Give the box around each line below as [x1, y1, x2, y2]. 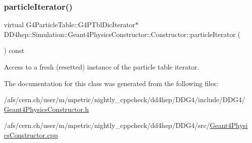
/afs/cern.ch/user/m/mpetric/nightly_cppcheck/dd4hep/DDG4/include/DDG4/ [4, 94, 245, 105]
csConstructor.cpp [4, 129, 58, 140]
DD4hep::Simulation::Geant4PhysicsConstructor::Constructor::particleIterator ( [4, 29, 241, 39]
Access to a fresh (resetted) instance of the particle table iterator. [4, 62, 199, 71]
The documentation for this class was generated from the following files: [4, 78, 218, 88]
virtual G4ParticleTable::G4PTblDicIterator [4, 19, 135, 30]
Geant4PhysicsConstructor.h [4, 104, 89, 114]
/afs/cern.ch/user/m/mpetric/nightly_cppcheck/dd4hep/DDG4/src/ [4, 120, 210, 130]
